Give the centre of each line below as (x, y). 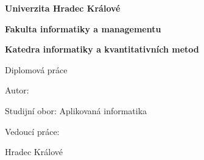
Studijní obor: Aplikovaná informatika (76, 110)
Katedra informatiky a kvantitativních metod (102, 49)
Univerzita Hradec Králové (63, 8)
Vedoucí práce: (32, 131)
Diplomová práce (36, 69)
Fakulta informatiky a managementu (83, 28)
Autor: (17, 90)
